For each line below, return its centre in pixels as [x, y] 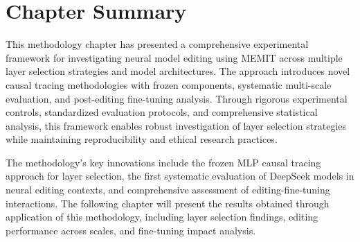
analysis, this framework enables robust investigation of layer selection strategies [176, 125]
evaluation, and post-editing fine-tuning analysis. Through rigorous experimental [177, 98]
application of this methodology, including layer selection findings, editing [162, 217]
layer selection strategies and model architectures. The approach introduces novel [178, 71]
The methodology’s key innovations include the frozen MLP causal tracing [163, 162]
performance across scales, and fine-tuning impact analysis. [131, 230]
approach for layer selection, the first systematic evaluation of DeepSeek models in [180, 176]
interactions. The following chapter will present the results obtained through [168, 203]
